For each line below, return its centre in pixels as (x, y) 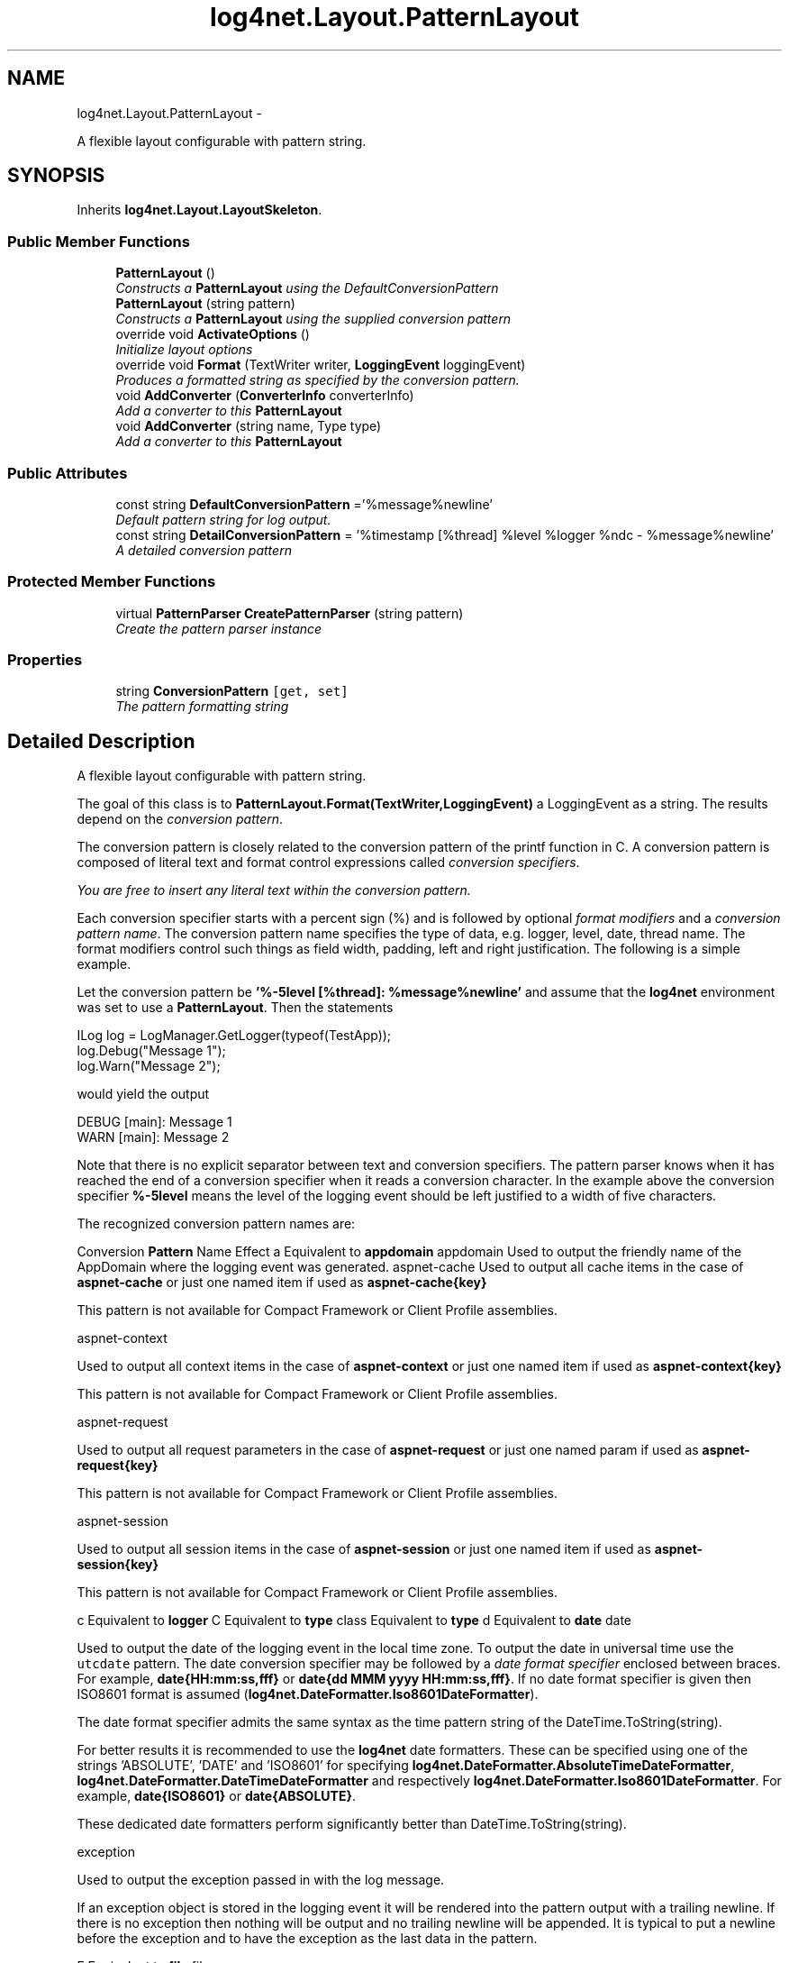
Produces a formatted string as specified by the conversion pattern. (317, 380)
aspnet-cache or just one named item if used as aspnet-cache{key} (282, 1283)
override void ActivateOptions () (213, 334)
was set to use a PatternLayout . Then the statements (235, 1008)
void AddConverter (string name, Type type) (249, 426)
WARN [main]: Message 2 (153, 1137)
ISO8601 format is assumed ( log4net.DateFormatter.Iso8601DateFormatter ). (308, 1694)
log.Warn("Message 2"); (149, 1066)
